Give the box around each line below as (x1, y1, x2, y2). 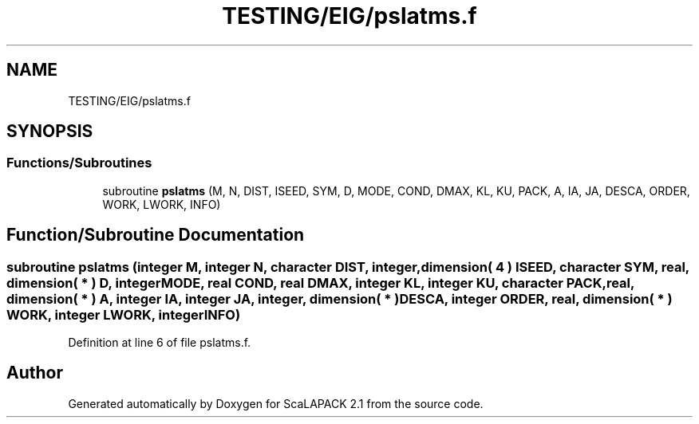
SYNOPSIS (6, 121, 93, 142)
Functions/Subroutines (6, 155, 152, 171)
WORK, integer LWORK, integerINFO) (6, 306, 241, 323)
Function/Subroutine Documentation (6, 225, 305, 245)
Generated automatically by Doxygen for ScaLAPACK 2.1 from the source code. (68, 396, 484, 410)
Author (6, 363, 63, 383)
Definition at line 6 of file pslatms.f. (68, 336, 251, 350)
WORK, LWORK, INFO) (102, 197, 221, 211)
